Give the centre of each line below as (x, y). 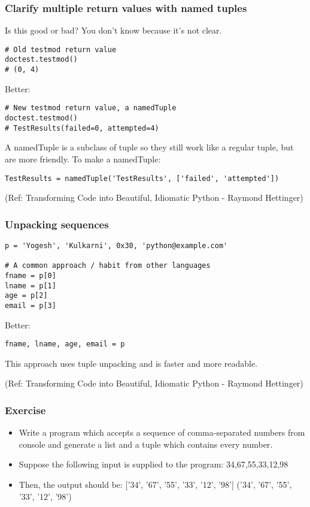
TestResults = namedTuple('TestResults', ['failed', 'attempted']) (142, 178)
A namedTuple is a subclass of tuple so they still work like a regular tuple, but (149, 147)
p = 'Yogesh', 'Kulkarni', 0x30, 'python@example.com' (116, 246)
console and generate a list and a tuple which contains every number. (146, 444)
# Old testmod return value (61, 49)
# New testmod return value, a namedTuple (91, 108)
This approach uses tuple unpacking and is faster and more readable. (131, 363)
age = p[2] (26, 296)
